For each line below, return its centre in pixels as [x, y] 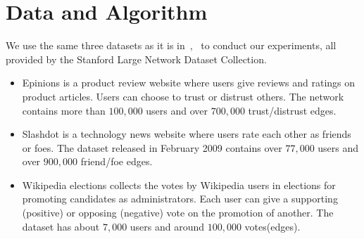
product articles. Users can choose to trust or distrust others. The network [183, 96]
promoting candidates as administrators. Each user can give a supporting [180, 199]
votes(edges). [272, 226]
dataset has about [61, 226]
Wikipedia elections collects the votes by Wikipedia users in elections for [179, 185]
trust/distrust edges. [292, 110]
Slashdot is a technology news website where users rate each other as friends [187, 134]
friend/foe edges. [117, 161]
